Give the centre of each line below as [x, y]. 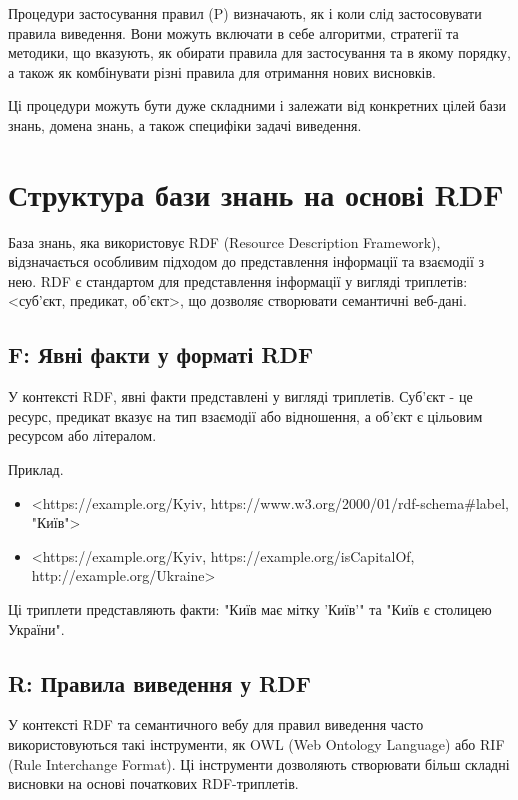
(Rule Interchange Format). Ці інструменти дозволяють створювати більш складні [259, 763]
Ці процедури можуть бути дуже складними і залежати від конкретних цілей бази [257, 105]
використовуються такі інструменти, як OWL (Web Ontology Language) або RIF [256, 744]
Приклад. [36, 469]
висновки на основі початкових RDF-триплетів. [153, 783]
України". [36, 628]
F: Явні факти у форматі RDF [161, 354]
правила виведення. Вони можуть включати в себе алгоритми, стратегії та [233, 32]
